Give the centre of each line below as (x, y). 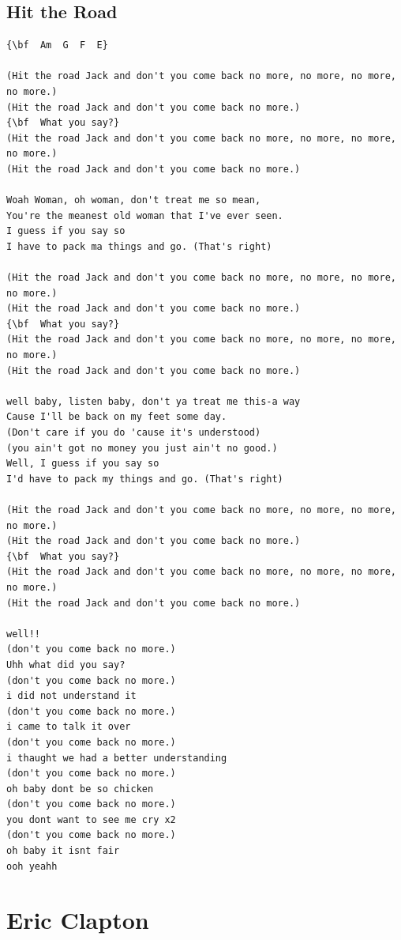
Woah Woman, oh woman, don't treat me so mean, (134, 200)
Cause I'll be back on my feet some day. (117, 417)
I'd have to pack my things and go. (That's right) (145, 479)
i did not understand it (71, 696)
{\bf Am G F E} (57, 45)
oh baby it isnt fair (63, 851)
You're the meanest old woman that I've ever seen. (145, 215)
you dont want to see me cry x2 (91, 819)
